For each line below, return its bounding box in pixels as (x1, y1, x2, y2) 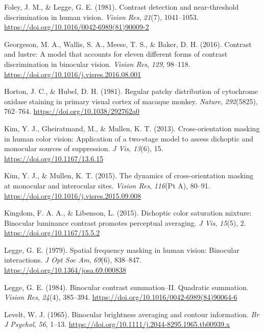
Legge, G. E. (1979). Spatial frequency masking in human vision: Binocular (4, 244, 239, 255)
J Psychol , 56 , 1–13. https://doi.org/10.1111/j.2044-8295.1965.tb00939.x (4, 319, 230, 329)
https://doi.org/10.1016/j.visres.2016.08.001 (4, 68, 141, 79)
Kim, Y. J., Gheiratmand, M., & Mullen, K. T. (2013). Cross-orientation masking (4, 123, 260, 133)
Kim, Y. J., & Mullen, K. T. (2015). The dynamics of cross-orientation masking (4, 170, 254, 181)
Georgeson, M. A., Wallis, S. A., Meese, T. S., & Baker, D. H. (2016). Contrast (4, 38, 252, 49)
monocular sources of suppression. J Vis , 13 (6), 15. (4, 143, 163, 154)
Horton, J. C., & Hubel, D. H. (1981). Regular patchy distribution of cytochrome (4, 86, 258, 97)
